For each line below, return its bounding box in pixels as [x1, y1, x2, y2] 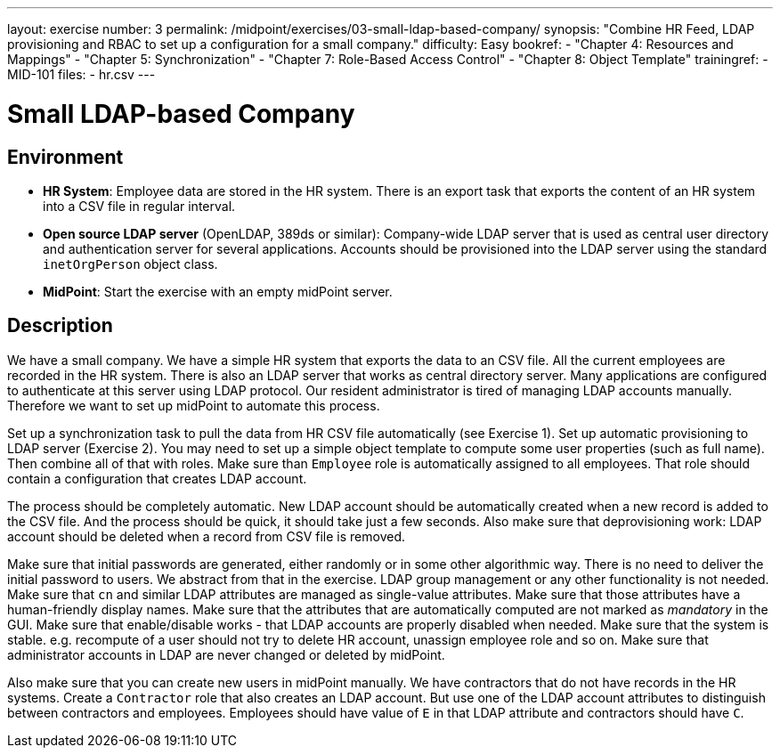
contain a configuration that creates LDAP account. [7, 470, 307, 486]
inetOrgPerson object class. [43, 256, 218, 272]
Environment [7, 145, 124, 168]
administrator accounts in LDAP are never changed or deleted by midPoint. [7, 646, 445, 662]
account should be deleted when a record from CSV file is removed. [7, 528, 406, 544]
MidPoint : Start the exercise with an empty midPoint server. [43, 283, 393, 299]
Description [7, 314, 113, 337]
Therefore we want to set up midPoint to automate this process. [7, 397, 380, 413]
